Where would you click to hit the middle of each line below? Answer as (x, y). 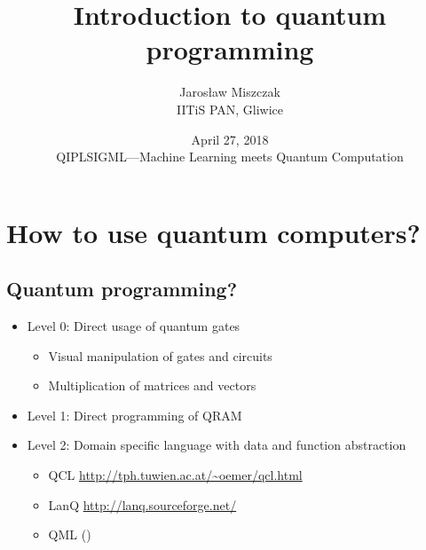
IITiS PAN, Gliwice (230, 109)
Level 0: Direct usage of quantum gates (134, 326)
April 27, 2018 (230, 139)
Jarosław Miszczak (230, 92)
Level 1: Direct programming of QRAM (134, 415)
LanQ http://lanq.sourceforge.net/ (142, 504)
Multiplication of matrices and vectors (152, 385)
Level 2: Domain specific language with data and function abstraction (217, 445)
